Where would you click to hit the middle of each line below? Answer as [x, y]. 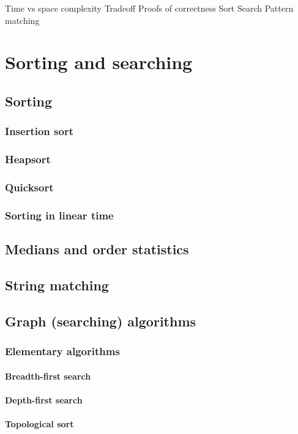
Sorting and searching [99, 62]
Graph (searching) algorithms [101, 321]
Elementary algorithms [62, 351]
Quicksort [29, 187]
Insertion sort [39, 131]
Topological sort [39, 423]
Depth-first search [44, 399]
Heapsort [28, 159]
